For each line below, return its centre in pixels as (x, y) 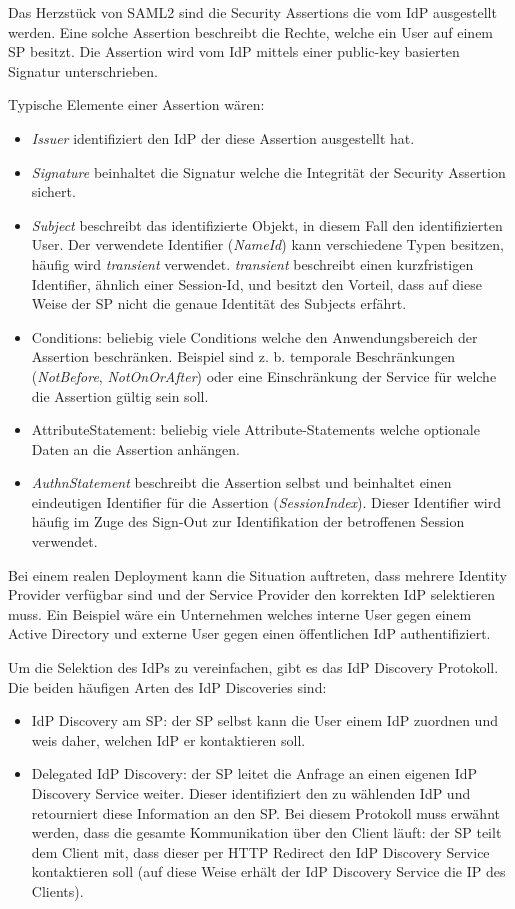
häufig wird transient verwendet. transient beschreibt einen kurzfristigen (252, 263)
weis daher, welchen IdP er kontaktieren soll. (168, 739)
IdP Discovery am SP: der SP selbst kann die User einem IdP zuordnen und (264, 720)
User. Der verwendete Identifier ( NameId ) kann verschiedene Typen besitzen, (267, 244)
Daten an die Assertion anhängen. (135, 448)
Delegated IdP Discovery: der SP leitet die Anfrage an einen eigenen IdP (254, 773)
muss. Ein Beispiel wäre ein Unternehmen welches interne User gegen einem (240, 613)
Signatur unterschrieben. (83, 70)
